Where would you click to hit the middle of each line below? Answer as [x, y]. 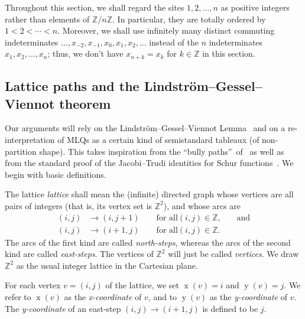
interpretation [30, 140]
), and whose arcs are [202, 205]
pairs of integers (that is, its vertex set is [79, 205]
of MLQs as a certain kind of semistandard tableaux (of [158, 140]
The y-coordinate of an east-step [63, 308]
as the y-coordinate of [248, 297]
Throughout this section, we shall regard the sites [95, 7]
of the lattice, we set [142, 285]
